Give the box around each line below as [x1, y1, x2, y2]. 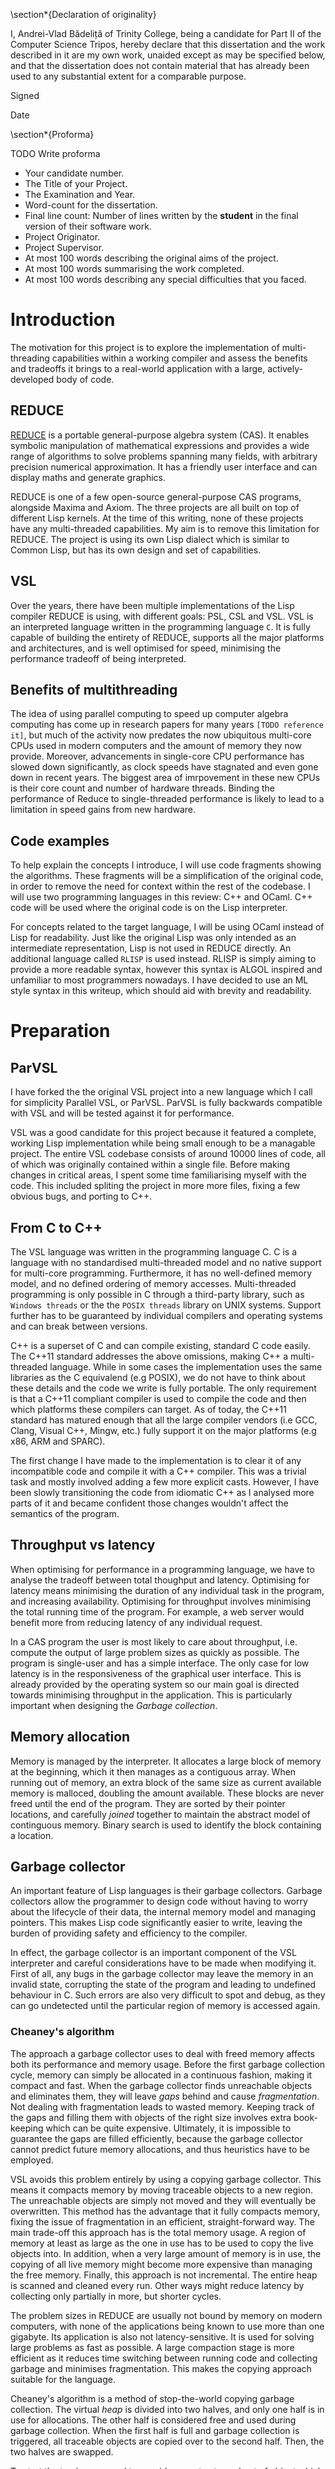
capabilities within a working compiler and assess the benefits [51, 352, 308, 364]
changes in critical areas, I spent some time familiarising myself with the [10, 1169, 307, 1181]
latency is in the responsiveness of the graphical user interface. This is [10, 1667, 302, 1679]
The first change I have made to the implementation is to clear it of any [10, 1455, 302, 1466]
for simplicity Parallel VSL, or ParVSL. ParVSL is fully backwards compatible [10, 1097, 323, 1109]
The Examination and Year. [24, 189, 136, 200]
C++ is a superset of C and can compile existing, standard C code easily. [10, 1340, 311, 1351]
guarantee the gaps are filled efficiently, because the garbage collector [10, 2132, 303, 2144]
